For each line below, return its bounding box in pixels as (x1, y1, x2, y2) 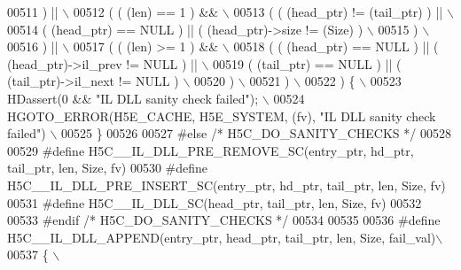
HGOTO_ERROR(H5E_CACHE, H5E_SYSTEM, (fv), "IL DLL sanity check (7, 106, 436, 125)
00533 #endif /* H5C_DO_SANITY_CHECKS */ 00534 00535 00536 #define (7, 211, 441, 229)
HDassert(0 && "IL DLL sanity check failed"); (7, 89, 259, 107)
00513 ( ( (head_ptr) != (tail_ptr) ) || (233, 3, 443, 20)
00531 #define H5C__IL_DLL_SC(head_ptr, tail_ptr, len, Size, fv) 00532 (7, 193, 422, 212)
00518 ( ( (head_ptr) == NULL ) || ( (233, 37, 439, 56)
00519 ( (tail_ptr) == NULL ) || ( (213, 54, 402, 73)
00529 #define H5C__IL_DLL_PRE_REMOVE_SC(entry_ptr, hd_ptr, (7, 141, 414, 159)
